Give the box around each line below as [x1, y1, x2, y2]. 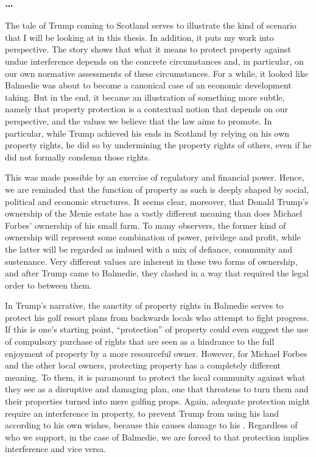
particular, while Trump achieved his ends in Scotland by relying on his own [5, 126, 290, 139]
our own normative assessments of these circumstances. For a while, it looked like [5, 67, 308, 79]
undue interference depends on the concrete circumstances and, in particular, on [5, 55, 304, 67]
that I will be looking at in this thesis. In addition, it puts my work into [5, 31, 274, 43]
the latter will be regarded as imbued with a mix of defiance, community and [5, 242, 292, 255]
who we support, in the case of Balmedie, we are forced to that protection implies [5, 430, 309, 443]
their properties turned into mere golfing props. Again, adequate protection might [5, 395, 310, 408]
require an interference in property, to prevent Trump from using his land [5, 406, 279, 419]
